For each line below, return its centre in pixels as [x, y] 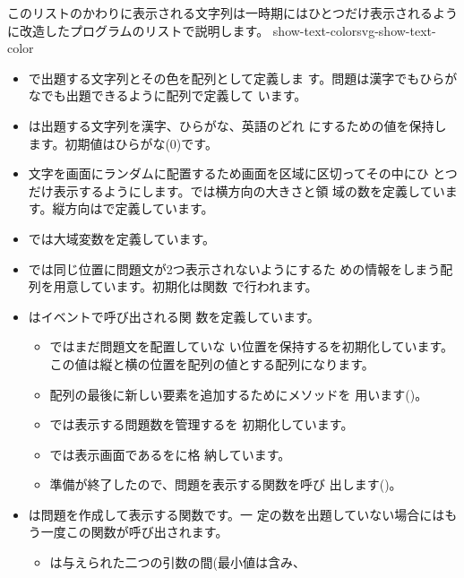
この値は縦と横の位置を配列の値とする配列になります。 [212, 363]
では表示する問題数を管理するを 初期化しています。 [202, 424]
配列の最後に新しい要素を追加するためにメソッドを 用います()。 [239, 394]
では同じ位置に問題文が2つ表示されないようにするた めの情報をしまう [234, 268]
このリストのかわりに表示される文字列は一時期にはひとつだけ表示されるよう [233, 13]
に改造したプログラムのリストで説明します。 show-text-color [182, 30]
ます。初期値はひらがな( [99, 143]
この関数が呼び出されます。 [147, 532]
